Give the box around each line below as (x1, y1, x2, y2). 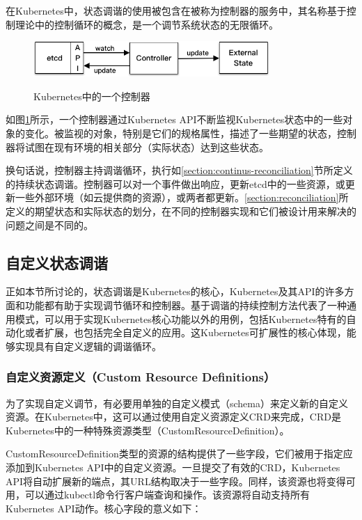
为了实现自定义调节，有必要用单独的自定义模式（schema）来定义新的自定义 (6, 395, 348, 410)
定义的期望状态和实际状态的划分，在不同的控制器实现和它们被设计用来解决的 (6, 204, 356, 219)
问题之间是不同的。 (6, 217, 93, 232)
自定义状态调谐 (6, 251, 108, 273)
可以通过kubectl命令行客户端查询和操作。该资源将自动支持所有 (24, 487, 310, 502)
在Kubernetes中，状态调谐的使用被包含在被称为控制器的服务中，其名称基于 (6, 3, 347, 17)
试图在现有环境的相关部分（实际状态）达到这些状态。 (24, 139, 269, 154)
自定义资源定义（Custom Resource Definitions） (6, 368, 276, 386)
